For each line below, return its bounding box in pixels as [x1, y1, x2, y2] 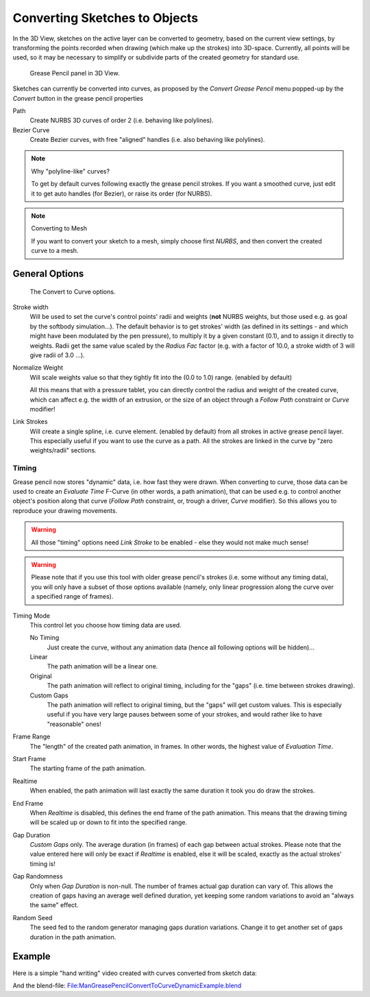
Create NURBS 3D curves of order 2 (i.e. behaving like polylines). [29, 117, 214, 125]
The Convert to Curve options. [29, 287, 116, 296]
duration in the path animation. [29, 933, 116, 941]
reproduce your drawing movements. [12, 506, 118, 514]
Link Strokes [12, 418, 48, 426]
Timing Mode [12, 611, 51, 620]
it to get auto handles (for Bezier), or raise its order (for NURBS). [31, 189, 212, 197]
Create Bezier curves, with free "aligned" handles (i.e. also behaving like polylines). [29, 136, 265, 144]
